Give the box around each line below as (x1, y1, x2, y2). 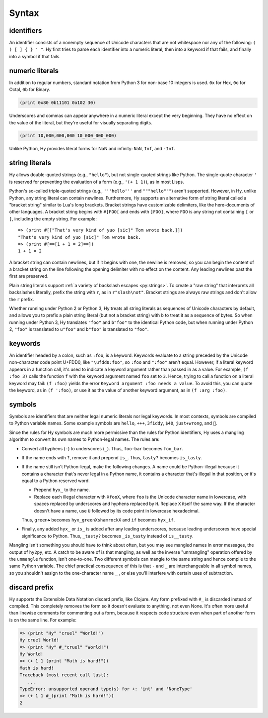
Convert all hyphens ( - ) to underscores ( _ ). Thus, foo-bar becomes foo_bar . (21, 445, 184, 451)
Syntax (9, 7, 39, 18)
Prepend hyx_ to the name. (34, 487, 90, 493)
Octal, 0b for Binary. (9, 87, 51, 93)
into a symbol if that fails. (9, 53, 61, 59)
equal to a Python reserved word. (21, 478, 90, 484)
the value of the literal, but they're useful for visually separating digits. (9, 119, 152, 125)
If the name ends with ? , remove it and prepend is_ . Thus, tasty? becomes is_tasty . (21, 454, 202, 460)
